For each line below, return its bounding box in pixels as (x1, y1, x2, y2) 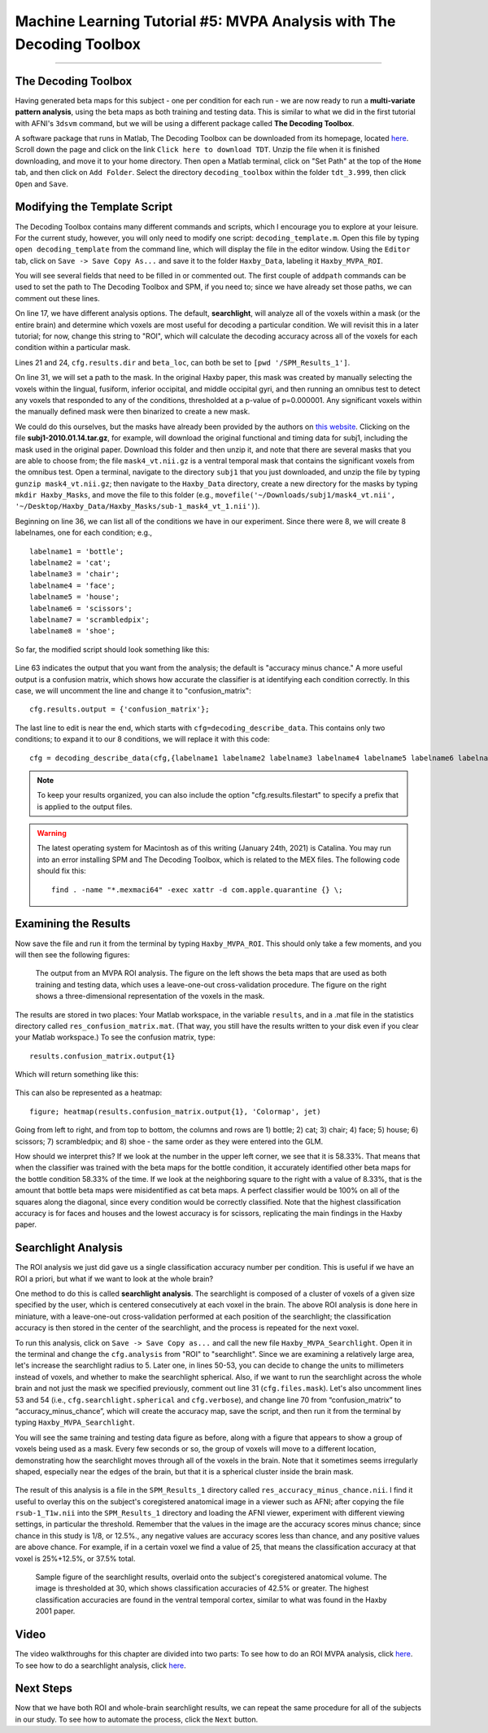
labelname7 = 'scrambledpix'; (29, 615, 150, 624)
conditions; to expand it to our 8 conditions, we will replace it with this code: (15, 734, 270, 744)
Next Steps (15, 1682, 72, 1696)
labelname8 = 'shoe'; (29, 627, 115, 636)
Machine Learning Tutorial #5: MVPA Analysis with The (15, 12, 396, 30)
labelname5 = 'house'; (29, 593, 120, 602)
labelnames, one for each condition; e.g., (15, 527, 153, 537)
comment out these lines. (15, 293, 101, 303)
